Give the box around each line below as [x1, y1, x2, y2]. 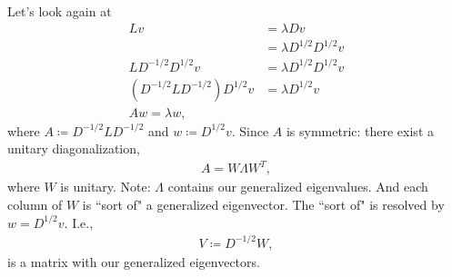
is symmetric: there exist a [286, 121, 434, 140]
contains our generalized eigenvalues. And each [167, 177, 428, 196]
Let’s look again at [7, 2, 112, 20]
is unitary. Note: [60, 177, 151, 196]
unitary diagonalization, [7, 139, 140, 158]
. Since [231, 121, 269, 140]
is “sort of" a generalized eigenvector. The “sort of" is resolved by [82, 195, 445, 214]
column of [7, 195, 63, 214]
